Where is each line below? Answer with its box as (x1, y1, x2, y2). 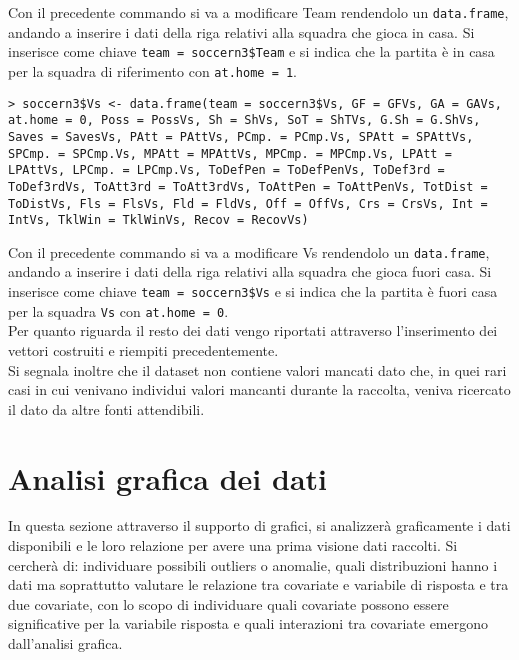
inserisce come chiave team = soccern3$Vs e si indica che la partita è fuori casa (8, 281, 498, 302)
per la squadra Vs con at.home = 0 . (8, 300, 229, 321)
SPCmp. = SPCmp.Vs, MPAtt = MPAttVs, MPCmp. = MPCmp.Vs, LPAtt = (8, 146, 452, 161)
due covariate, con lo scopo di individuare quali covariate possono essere (8, 593, 449, 614)
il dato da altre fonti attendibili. (8, 398, 205, 419)
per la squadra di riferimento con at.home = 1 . (8, 60, 298, 81)
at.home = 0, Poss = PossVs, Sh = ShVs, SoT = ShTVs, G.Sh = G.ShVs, (8, 113, 481, 128)
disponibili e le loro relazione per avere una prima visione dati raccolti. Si (8, 535, 458, 556)
